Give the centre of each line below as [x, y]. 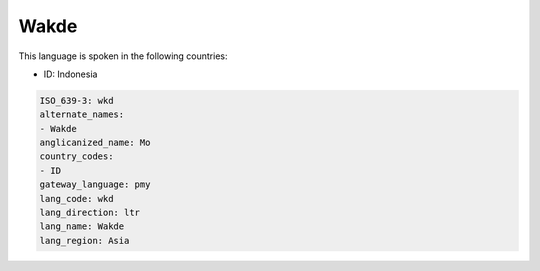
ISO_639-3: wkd [76, 100]
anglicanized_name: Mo [95, 143]
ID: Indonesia [70, 74]
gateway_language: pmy [95, 184]
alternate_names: [82, 114]
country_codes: [76, 156]
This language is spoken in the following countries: [123, 56]
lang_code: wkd [76, 198]
